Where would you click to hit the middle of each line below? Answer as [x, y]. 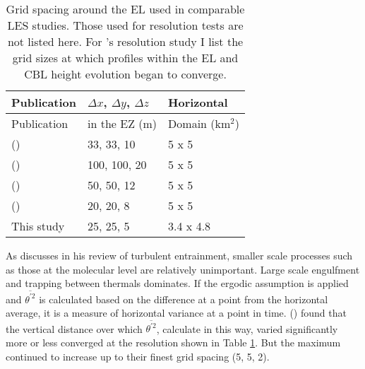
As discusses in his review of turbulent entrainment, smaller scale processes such [179, 255]
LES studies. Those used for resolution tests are [125, 25]
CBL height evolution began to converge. [125, 74]
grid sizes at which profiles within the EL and [125, 58]
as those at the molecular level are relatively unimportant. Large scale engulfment [183, 269]
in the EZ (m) [122, 123]
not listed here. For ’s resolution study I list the [125, 41]
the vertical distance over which [74, 328]
